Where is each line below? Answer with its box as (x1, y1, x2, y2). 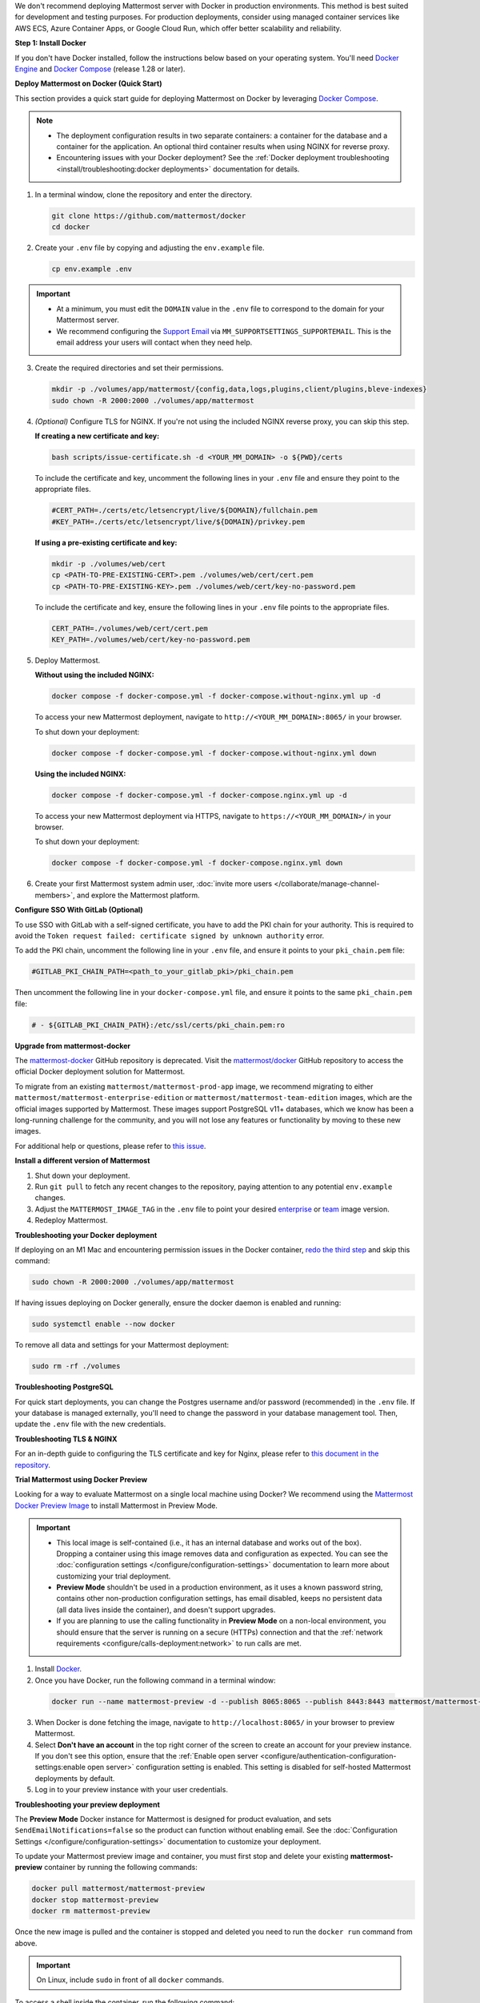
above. (14, 1938, 38, 1948)
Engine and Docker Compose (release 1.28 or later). (14, 64, 186, 74)
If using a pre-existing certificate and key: (34, 538, 178, 547)
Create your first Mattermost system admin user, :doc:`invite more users (34, 879, 272, 889)
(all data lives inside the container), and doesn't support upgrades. (56, 1605, 276, 1614)
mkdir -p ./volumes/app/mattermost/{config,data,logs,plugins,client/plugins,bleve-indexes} (51, 385, 427, 394)
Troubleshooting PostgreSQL (14, 1382, 114, 1392)
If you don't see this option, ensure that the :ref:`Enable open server (34, 1751, 259, 1760)
